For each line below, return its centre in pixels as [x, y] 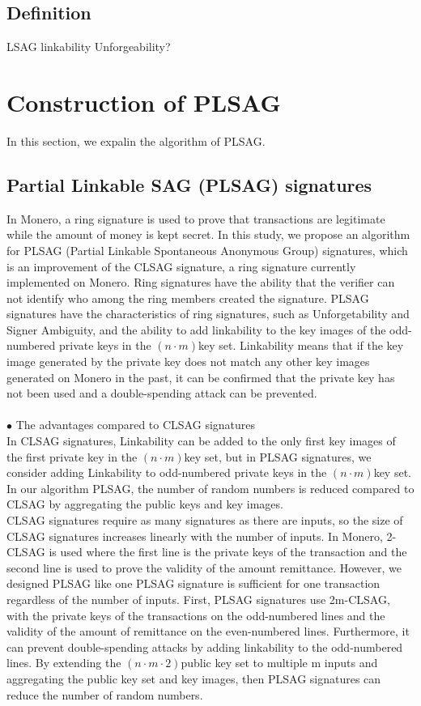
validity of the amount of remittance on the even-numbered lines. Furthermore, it [208, 631]
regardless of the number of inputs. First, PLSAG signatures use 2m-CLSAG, [198, 599]
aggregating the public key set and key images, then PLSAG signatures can [194, 678]
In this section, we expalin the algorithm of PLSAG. [136, 140]
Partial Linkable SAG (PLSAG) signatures [189, 184]
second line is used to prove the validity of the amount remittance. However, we [204, 567]
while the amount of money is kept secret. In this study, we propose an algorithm [208, 234]
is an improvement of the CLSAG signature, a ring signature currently [181, 266]
